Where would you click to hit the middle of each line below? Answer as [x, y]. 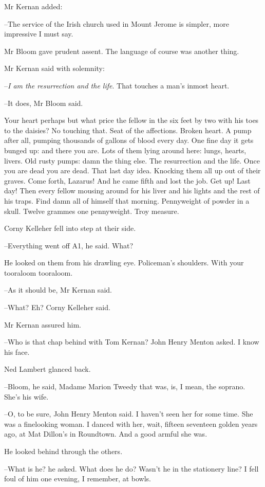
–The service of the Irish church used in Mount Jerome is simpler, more [117, 23]
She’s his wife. [26, 396]
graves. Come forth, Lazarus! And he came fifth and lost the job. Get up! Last [127, 180]
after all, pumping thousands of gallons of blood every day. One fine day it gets [129, 140]
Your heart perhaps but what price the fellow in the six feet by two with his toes [131, 120]
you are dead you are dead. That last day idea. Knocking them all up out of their [132, 170]
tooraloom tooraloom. [39, 272]
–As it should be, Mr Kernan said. [58, 290]
